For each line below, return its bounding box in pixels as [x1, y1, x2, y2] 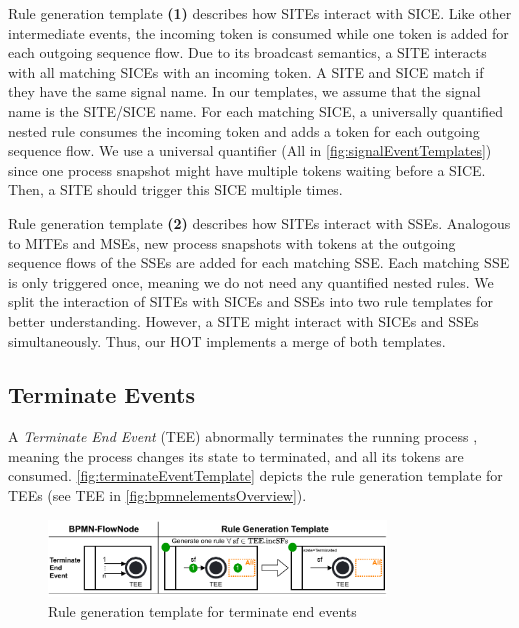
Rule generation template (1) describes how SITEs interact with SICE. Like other [8, 3, 512, 23]
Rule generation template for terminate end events [48, 600, 357, 621]
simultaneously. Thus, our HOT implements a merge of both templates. [8, 330, 446, 351]
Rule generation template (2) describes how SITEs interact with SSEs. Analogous [8, 212, 511, 233]
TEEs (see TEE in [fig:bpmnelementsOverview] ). [8, 485, 307, 506]
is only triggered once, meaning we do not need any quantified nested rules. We [8, 271, 494, 292]
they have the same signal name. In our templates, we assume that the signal [8, 81, 481, 102]
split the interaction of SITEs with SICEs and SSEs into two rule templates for [8, 291, 493, 312]
